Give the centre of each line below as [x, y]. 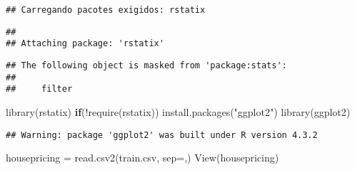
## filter [39, 89]
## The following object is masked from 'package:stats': [146, 65]
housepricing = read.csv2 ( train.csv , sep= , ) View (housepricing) [142, 158]
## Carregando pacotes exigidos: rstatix [106, 10]
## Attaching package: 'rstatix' [85, 44]
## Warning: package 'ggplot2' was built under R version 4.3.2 [162, 135]
